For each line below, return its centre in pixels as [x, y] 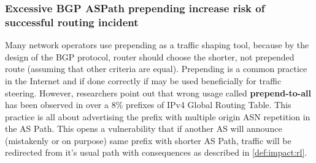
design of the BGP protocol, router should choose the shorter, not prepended [150, 56]
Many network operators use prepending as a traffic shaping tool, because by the [157, 45]
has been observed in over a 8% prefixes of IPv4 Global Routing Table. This [148, 105]
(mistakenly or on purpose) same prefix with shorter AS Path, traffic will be [148, 140]
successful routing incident [72, 22]
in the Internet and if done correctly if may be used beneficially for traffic [143, 80]
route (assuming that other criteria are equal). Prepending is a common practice [156, 69]
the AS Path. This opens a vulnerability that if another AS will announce [144, 129]
